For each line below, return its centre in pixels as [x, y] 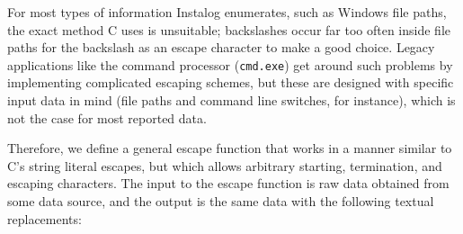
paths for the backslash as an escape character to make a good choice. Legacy [221, 47]
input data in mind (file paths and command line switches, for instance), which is [231, 100]
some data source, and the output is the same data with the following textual [221, 201]
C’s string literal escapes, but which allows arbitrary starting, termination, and [225, 165]
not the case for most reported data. [107, 117]
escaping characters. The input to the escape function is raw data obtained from [228, 183]
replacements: [45, 218]
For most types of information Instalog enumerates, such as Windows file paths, [227, 12]
